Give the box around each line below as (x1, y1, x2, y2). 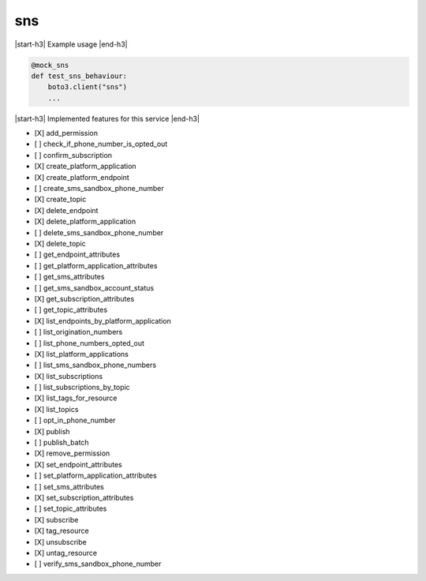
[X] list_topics (34, 404, 79, 414)
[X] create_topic (34, 194, 87, 204)
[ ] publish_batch (34, 438, 90, 448)
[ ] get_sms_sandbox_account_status (34, 283, 154, 292)
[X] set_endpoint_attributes (34, 459, 122, 469)
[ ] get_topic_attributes (34, 305, 108, 315)
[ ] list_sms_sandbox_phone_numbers (34, 360, 157, 370)
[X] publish (34, 426, 70, 436)
